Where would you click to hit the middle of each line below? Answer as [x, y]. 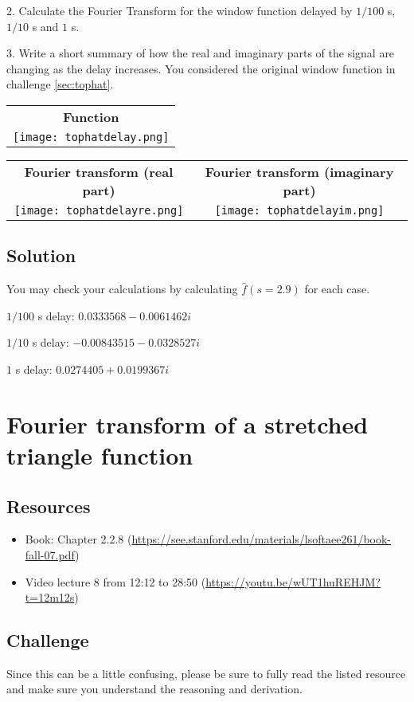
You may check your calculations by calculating [122, 289]
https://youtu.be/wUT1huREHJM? [293, 581]
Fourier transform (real [99, 171]
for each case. [337, 289]
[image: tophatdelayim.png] [299, 210]
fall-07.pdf [50, 554]
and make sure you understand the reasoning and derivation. [154, 689]
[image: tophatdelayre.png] [99, 210]
